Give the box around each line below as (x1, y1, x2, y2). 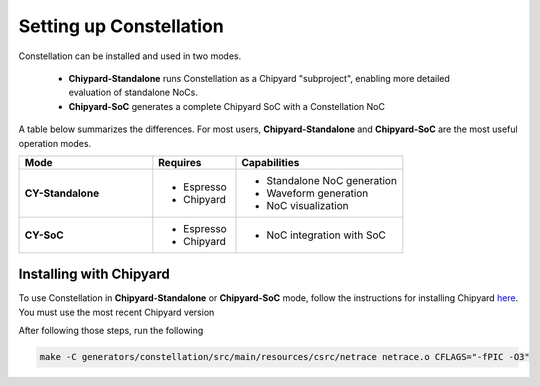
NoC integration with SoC (266, 228, 387, 242)
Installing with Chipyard (18, 266, 170, 283)
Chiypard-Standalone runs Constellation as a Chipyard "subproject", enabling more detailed (68, 72, 450, 84)
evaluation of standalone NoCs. (68, 86, 199, 99)
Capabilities (241, 155, 300, 169)
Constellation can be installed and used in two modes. (18, 50, 242, 62)
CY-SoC (24, 228, 64, 242)
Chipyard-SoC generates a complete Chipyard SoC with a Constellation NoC (68, 100, 385, 112)
